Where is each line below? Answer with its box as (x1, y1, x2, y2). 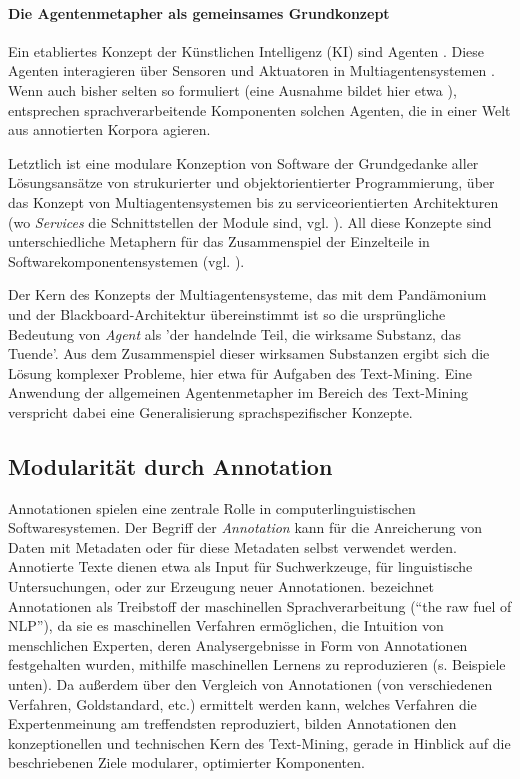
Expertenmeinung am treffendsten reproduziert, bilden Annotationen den (8, 713, 457, 734)
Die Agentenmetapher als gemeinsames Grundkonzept (8, 2, 390, 23)
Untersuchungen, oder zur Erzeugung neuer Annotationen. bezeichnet (8, 576, 434, 597)
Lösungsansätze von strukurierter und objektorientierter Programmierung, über (8, 172, 495, 193)
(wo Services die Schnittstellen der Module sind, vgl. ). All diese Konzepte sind (8, 211, 492, 232)
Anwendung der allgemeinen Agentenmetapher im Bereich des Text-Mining (8, 382, 469, 403)
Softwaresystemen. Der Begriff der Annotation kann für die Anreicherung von (8, 517, 483, 538)
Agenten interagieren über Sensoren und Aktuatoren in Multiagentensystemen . (8, 60, 495, 81)
